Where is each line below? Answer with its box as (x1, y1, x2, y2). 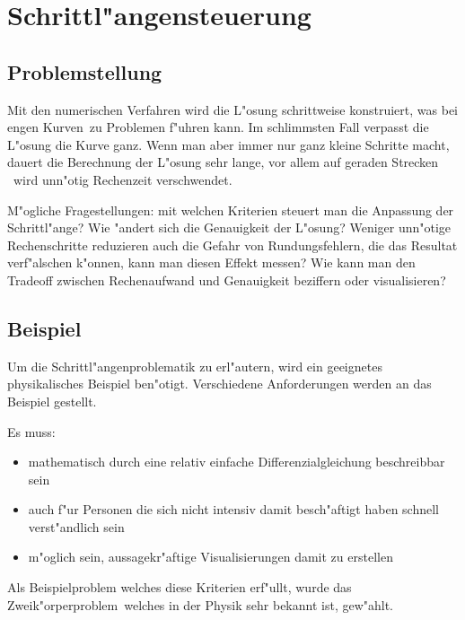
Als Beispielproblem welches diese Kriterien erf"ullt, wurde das (7, 578, 352, 597)
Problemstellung (7, 57, 162, 85)
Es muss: (7, 422, 56, 441)
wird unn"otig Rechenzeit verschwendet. (13, 170, 232, 188)
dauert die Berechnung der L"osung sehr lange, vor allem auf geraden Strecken (7, 153, 439, 171)
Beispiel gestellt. (7, 391, 97, 410)
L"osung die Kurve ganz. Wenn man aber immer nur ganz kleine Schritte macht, (7, 135, 450, 153)
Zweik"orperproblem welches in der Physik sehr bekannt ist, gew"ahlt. (7, 595, 394, 614)
